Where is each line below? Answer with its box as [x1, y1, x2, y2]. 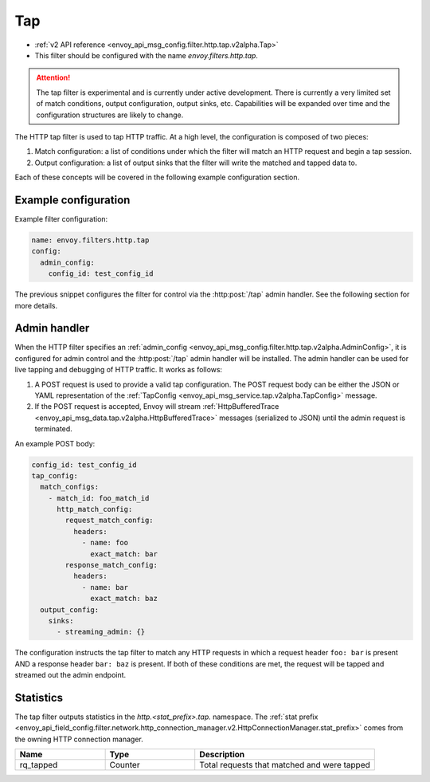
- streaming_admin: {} [57, 627, 146, 637]
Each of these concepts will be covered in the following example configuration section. [14, 172, 300, 183]
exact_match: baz [90, 594, 158, 603]
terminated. [34, 424, 73, 434]
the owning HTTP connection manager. [14, 734, 143, 744]
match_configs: [40, 482, 100, 492]
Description [199, 749, 245, 760]
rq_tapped [19, 760, 58, 771]
